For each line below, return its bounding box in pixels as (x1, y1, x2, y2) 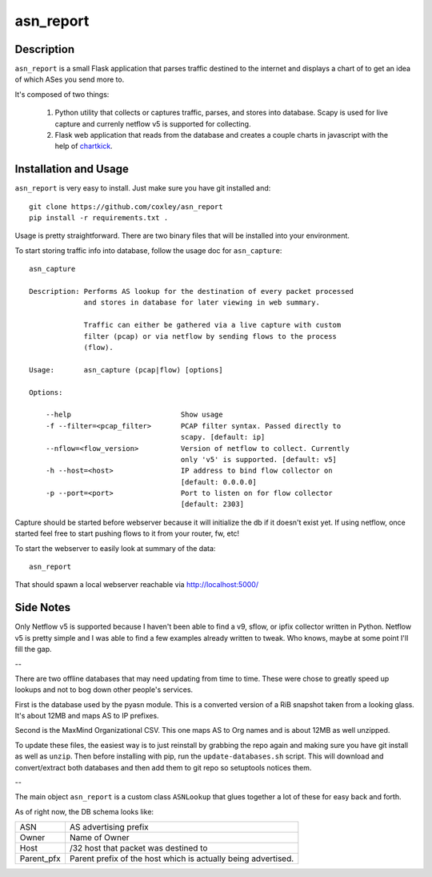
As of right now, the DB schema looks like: (14, 807, 154, 816)
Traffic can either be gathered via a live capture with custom (83, 320, 342, 330)
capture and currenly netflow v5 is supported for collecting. (54, 119, 251, 128)
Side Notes (14, 601, 71, 614)
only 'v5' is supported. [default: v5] (180, 455, 338, 464)
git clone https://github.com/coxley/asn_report (29, 202, 223, 211)
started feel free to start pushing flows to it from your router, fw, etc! (14, 529, 240, 538)
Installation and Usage (14, 163, 130, 176)
